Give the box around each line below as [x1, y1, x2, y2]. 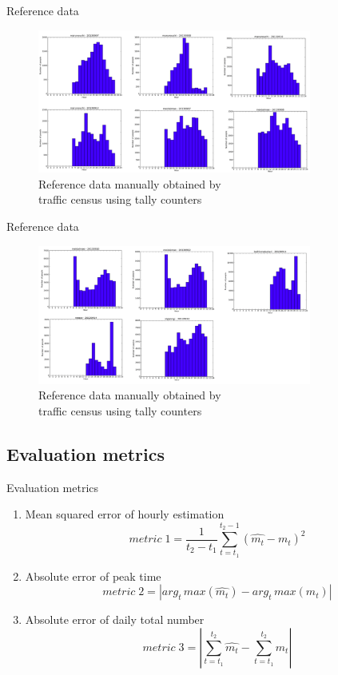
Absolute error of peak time [25, 567, 161, 584]
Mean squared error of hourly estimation [25, 506, 225, 522]
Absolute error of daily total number [25, 611, 205, 628]
